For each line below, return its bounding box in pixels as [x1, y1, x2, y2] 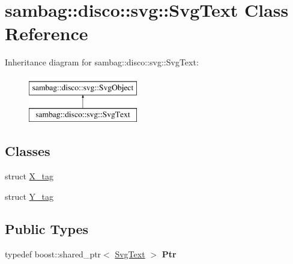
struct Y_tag [5, 190, 54, 202]
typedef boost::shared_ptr [5, 247, 101, 260]
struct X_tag [5, 170, 54, 182]
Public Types [5, 219, 89, 238]
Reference [5, 21, 88, 46]
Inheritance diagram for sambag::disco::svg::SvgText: [5, 56, 199, 68]
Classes [5, 142, 50, 160]
